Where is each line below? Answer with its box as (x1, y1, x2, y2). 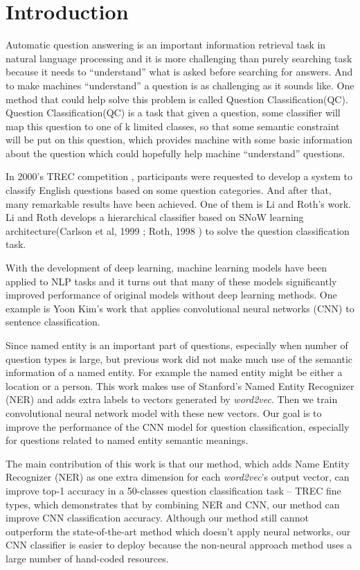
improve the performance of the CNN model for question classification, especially (6, 419, 350, 434)
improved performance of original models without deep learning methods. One (6, 287, 337, 302)
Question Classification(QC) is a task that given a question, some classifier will (6, 105, 341, 120)
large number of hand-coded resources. (6, 551, 169, 565)
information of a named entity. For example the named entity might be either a (6, 365, 343, 380)
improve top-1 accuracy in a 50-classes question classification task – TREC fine (6, 483, 341, 497)
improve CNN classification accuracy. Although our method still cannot (6, 510, 309, 525)
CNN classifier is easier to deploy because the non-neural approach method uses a (6, 537, 352, 552)
